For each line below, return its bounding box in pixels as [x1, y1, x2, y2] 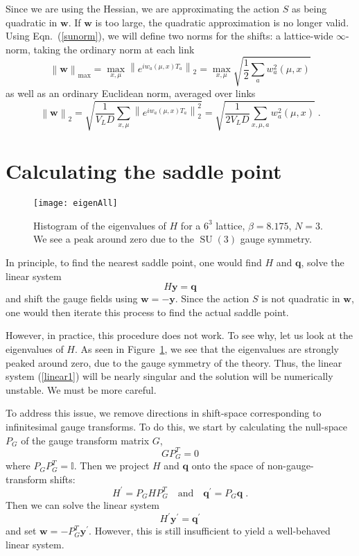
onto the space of [191, 458, 264, 473]
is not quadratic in [261, 291, 340, 306]
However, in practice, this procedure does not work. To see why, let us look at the [6, 328, 353, 342]
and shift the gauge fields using [6, 291, 138, 306]
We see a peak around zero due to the [33, 232, 194, 246]
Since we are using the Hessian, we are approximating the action [6, 1, 280, 15]
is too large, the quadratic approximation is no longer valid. [95, 15, 349, 29]
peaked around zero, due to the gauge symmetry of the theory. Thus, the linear [6, 355, 342, 370]
